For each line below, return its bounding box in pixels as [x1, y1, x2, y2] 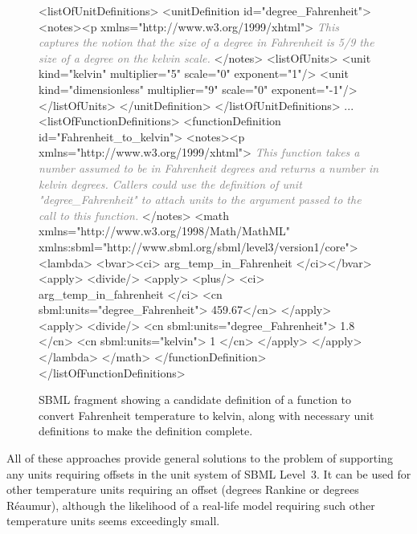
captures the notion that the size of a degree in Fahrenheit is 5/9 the [39, 34, 374, 51]
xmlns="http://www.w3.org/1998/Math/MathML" [39, 222, 290, 239]
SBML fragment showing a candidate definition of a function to [39, 391, 352, 408]
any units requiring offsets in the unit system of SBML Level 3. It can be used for [6, 465, 411, 482]
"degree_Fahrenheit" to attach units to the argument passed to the [39, 191, 362, 208]
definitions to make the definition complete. [39, 422, 253, 439]
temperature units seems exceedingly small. [6, 512, 220, 529]
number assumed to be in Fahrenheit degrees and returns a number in [39, 159, 379, 176]
